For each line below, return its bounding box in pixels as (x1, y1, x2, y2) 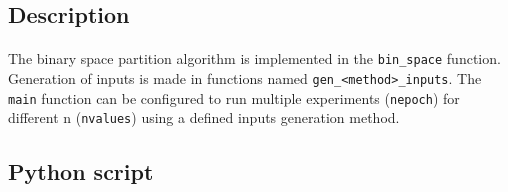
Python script (8, 156, 154, 187)
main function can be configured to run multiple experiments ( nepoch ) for (8, 87, 460, 108)
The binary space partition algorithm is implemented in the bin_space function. (8, 48, 501, 69)
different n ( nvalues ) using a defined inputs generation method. (8, 107, 400, 128)
